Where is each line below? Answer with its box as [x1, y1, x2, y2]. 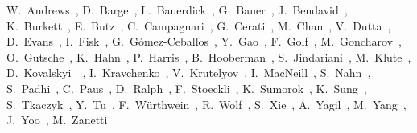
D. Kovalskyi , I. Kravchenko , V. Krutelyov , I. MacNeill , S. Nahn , [6, 64, 371, 81]
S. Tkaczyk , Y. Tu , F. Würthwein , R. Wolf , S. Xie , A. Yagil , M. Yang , [6, 95, 407, 112]
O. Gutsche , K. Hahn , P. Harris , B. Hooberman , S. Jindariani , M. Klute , [6, 48, 411, 65]
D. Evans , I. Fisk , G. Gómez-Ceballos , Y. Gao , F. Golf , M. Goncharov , [6, 33, 402, 50]
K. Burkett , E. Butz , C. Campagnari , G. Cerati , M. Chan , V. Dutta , [6, 17, 391, 34]
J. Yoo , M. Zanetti [6, 111, 108, 128]
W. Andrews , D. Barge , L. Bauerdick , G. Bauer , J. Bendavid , [6, 2, 348, 18]
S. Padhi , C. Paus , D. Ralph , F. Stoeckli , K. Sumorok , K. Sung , [6, 79, 367, 96]
